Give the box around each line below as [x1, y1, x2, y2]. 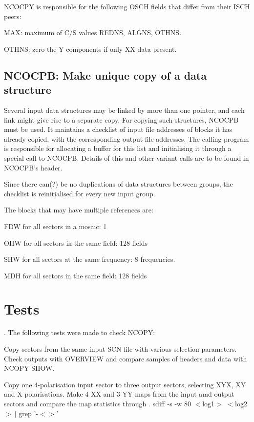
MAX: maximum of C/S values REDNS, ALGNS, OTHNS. [4, 27, 182, 38]
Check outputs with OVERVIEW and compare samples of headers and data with [4, 353, 247, 363]
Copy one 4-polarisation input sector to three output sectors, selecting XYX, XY [4, 379, 246, 389]
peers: [4, 11, 21, 21]
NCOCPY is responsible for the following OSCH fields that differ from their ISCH [4, 1, 250, 11]
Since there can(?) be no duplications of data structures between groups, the [4, 179, 233, 189]
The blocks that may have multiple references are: [4, 205, 153, 215]
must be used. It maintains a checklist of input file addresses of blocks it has [4, 124, 233, 134]
